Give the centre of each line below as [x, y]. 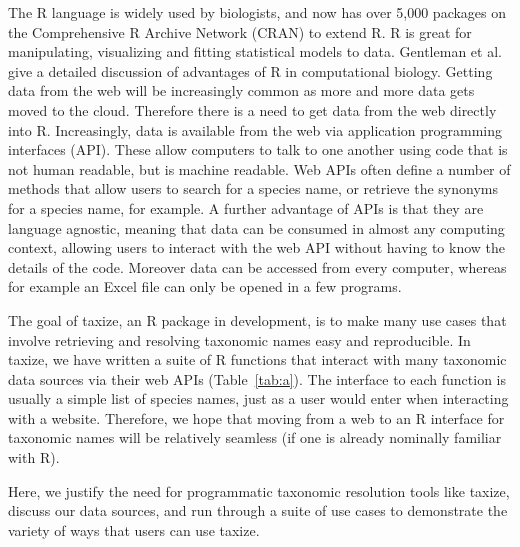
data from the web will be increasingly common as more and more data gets [241, 90]
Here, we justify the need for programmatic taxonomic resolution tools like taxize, [259, 490]
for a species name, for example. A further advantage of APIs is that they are [246, 207]
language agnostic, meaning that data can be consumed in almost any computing [256, 227]
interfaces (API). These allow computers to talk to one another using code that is [258, 149]
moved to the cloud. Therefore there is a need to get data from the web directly [252, 109]
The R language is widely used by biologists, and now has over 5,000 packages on [257, 12]
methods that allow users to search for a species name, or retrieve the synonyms [253, 188]
